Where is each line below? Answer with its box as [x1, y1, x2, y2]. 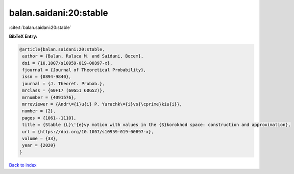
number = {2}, [22, 108, 56, 114]
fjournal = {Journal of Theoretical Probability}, [22, 67, 147, 73]
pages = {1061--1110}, [22, 115, 77, 121]
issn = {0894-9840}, [22, 74, 72, 79]
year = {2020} [22, 143, 56, 148]
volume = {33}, [22, 136, 59, 141]
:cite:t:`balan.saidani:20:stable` [9, 25, 72, 30]
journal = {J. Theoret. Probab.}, [22, 81, 105, 86]
